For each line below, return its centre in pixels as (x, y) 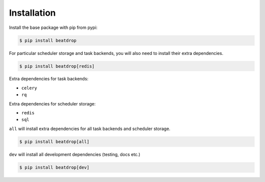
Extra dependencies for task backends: (49, 79)
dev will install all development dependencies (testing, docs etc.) (75, 154)
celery (29, 88)
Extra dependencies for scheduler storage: (52, 104)
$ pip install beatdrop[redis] (57, 66)
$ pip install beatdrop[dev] (54, 167)
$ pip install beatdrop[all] (54, 142)
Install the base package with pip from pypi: (53, 27)
